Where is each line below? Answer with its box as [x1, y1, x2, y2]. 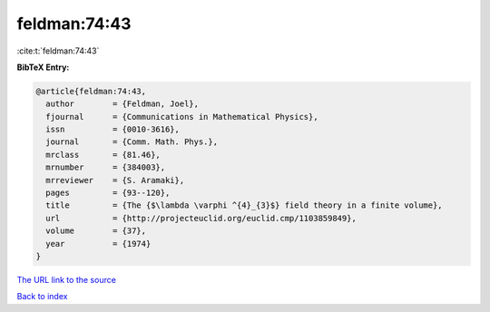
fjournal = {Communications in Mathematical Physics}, [45, 112, 318, 122]
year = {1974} [45, 239, 152, 249]
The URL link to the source [16, 274, 117, 285]
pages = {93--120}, [45, 188, 171, 199]
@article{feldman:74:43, [35, 86, 147, 96]
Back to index [16, 291, 68, 302]
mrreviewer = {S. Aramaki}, [45, 175, 185, 185]
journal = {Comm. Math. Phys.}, [45, 137, 218, 147]
